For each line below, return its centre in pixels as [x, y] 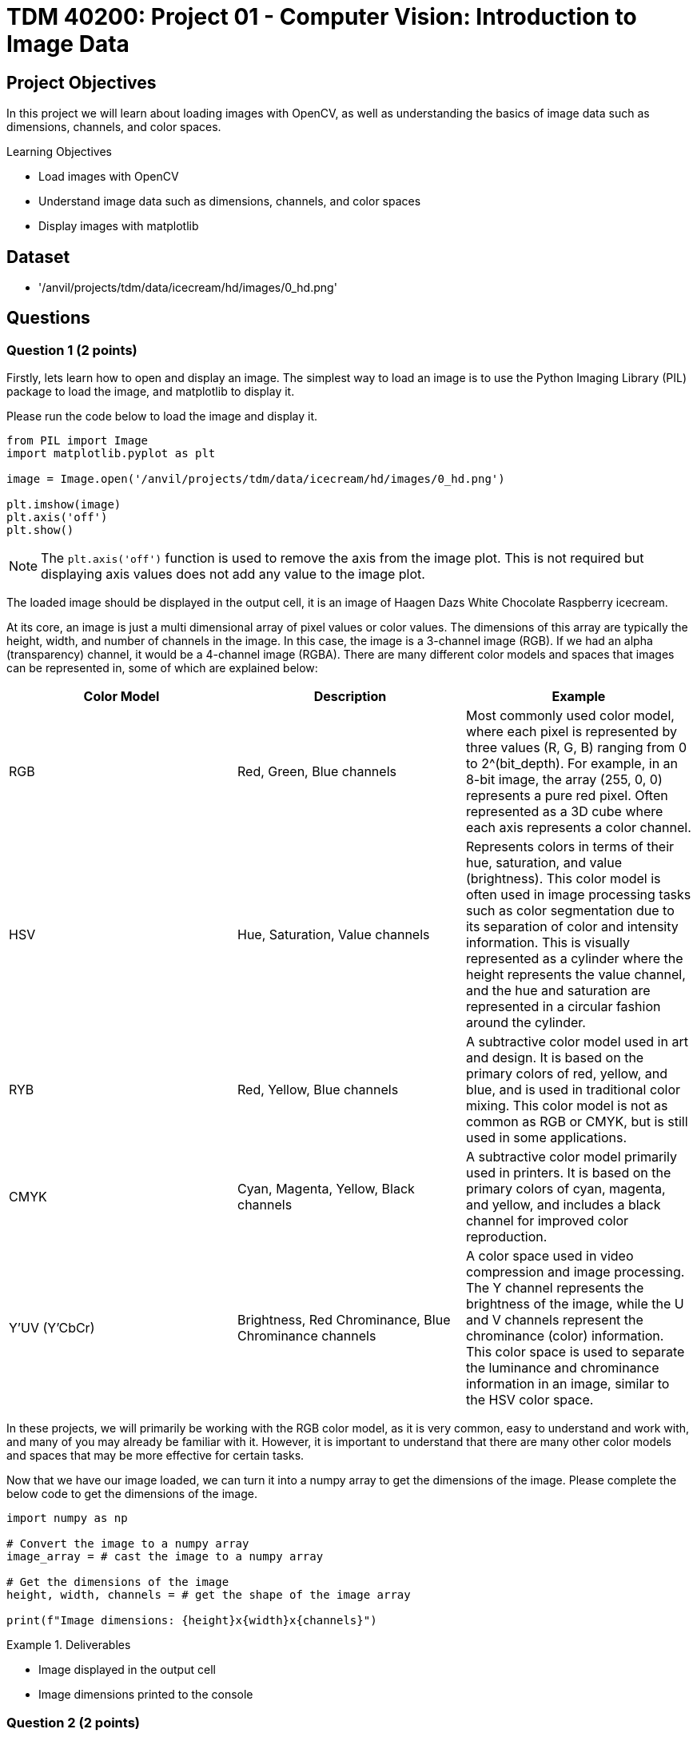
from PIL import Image [78, 441]
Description [350, 697]
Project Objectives [82, 82]
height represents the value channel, [576, 975]
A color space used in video [550, 1256]
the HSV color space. [530, 1400]
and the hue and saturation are [558, 991]
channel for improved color [547, 1221]
